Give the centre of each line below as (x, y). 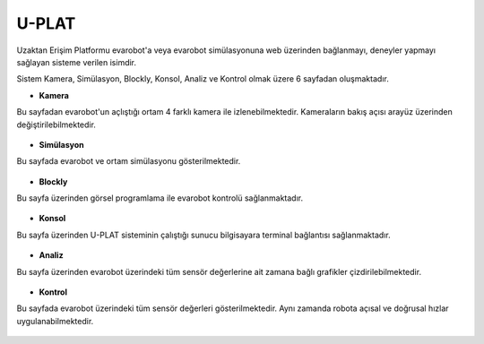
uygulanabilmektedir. (55, 321)
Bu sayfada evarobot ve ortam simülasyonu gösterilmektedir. (129, 161)
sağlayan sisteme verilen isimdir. (77, 62)
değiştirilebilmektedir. (56, 125)
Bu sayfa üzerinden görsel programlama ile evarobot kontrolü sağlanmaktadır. (160, 198)
